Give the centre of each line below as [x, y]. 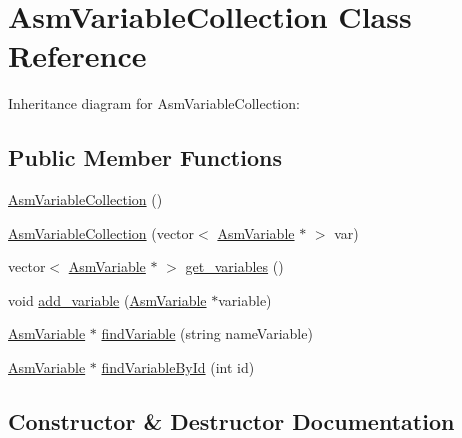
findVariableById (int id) [178, 367]
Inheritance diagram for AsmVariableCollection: [154, 103]
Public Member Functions [145, 157]
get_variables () [234, 266]
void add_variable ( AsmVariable [107, 299]
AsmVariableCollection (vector [101, 232]
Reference [77, 55]
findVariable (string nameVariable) [207, 333]
